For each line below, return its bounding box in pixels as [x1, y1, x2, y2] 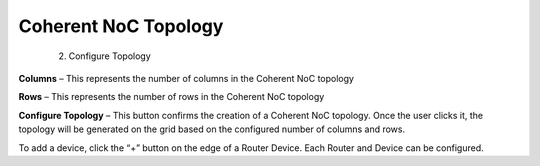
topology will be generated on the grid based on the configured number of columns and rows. [18, 123, 406, 135]
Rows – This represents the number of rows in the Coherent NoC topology [18, 91, 325, 103]
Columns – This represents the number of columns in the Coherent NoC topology [18, 72, 355, 84]
